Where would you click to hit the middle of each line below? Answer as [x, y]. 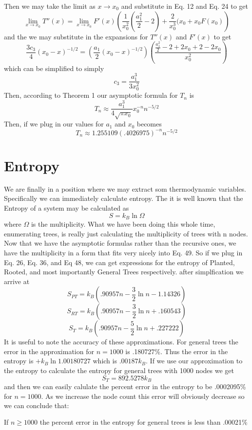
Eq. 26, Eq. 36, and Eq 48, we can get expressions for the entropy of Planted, [119, 262]
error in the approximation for [49, 351]
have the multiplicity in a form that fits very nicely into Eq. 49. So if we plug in [123, 252]
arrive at [17, 281]
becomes [149, 124]
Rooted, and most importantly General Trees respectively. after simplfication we [124, 272]
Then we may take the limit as [50, 6]
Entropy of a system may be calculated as [67, 208]
